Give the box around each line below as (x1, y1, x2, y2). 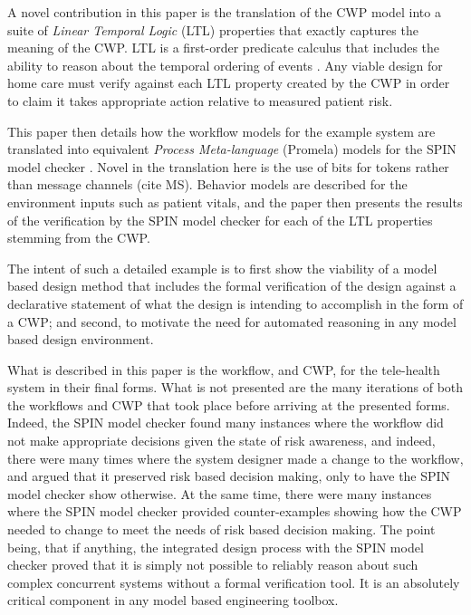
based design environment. (7, 330, 154, 349)
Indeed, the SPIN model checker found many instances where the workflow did (7, 413, 444, 432)
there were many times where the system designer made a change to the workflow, (7, 448, 464, 467)
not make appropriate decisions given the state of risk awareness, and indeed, (7, 431, 436, 450)
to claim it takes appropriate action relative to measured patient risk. (7, 91, 393, 110)
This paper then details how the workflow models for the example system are (7, 121, 436, 140)
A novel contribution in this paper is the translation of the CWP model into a (7, 3, 441, 21)
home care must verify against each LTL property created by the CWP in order (7, 73, 450, 92)
